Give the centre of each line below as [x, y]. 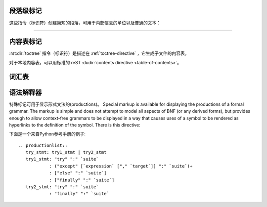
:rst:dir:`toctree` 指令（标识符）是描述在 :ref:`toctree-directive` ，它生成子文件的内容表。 [99, 53]
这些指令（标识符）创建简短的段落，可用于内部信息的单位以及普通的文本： [85, 23]
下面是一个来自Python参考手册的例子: [47, 134]
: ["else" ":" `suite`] [78, 173]
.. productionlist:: [43, 145]
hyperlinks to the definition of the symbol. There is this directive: [75, 125]
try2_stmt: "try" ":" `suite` [62, 187]
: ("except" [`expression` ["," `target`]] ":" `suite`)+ [121, 166]
